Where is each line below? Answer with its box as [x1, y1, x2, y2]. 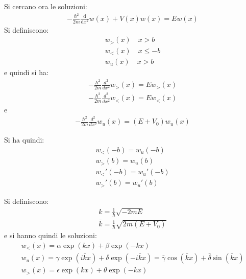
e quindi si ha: [4, 67, 48, 78]
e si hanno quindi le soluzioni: [4, 229, 97, 240]
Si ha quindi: [4, 134, 44, 145]
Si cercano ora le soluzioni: [4, 1, 87, 11]
